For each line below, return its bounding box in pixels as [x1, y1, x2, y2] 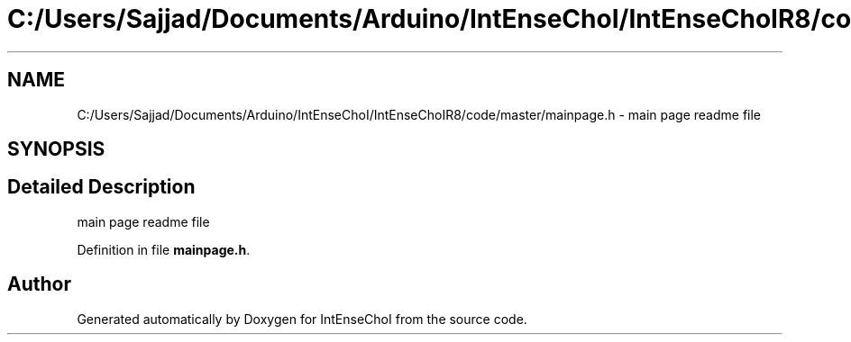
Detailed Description [7, 175, 196, 199]
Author [7, 273, 71, 296]
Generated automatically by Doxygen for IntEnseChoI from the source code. [77, 310, 527, 327]
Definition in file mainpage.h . [77, 241, 251, 257]
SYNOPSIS [7, 138, 105, 161]
